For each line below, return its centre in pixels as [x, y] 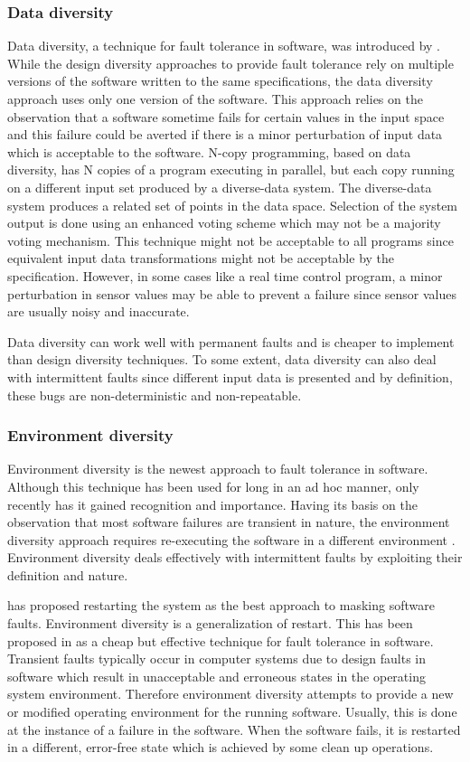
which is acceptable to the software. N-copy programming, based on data [209, 151]
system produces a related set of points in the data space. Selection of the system [233, 205]
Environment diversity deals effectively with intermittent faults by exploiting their [235, 557]
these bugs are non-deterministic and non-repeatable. [155, 395]
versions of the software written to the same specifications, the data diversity [220, 81]
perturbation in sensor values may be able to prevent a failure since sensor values [232, 293]
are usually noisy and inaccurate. [99, 311]
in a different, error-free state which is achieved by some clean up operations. [221, 747]
